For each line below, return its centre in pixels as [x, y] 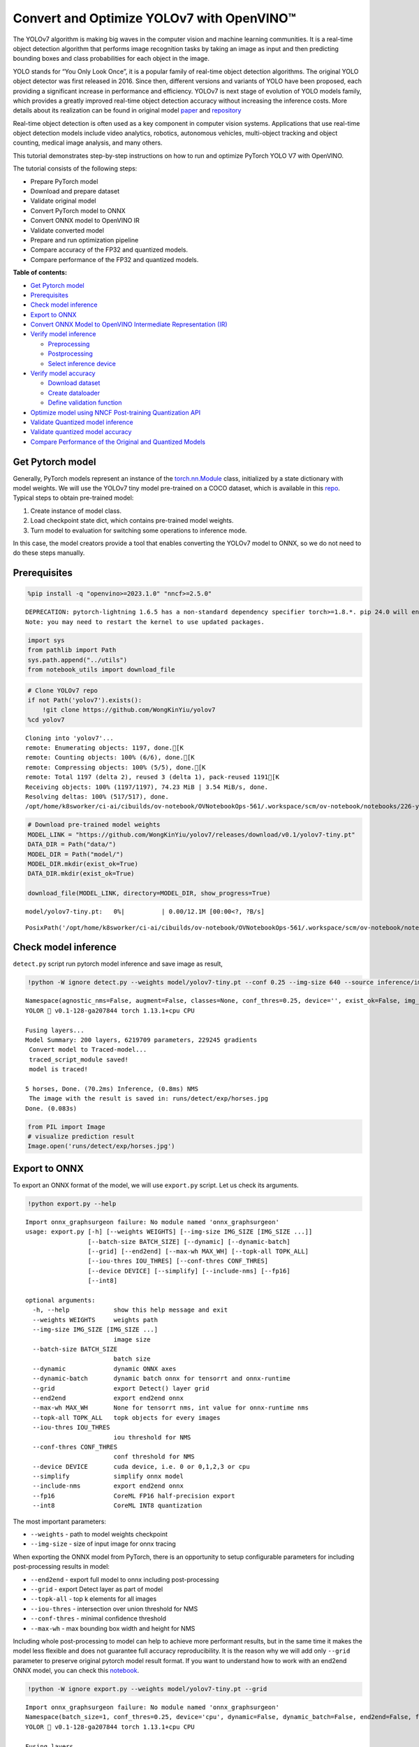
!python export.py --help [72, 1203]
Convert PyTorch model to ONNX [78, 210]
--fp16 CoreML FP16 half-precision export [134, 1496]
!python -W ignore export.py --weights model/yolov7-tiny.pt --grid [147, 1689]
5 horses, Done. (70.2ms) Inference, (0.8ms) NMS [112, 1089]
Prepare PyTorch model [64, 181]
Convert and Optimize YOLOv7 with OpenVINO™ [155, 18]
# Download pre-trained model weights [94, 825]
